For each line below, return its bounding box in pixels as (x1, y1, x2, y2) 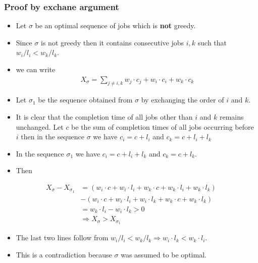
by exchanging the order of (141, 94, 224, 105)
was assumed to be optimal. (121, 249, 207, 259)
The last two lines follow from (16, 232, 109, 243)
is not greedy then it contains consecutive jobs (41, 37, 184, 47)
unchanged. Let (16, 121, 64, 132)
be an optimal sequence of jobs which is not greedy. (35, 20, 196, 31)
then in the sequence (21, 131, 84, 142)
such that (197, 37, 227, 47)
